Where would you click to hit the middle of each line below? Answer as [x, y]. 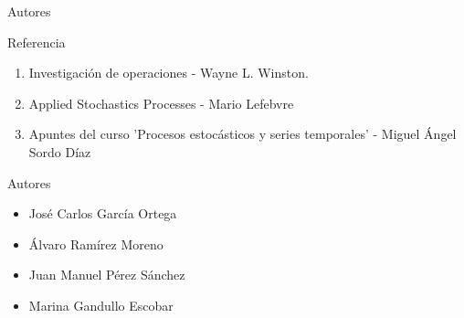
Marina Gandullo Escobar [101, 305]
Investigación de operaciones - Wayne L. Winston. [169, 73]
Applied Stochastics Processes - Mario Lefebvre [161, 103]
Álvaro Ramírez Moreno [96, 244]
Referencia [37, 42]
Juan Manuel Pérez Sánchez [107, 275]
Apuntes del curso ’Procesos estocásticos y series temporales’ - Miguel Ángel [243, 134]
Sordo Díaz [60, 151]
